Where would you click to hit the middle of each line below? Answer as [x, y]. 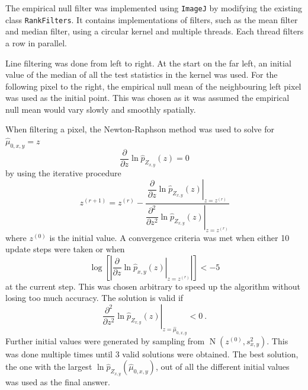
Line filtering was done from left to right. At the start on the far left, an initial [148, 63]
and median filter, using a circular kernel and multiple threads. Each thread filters [155, 31]
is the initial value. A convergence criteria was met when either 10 [169, 237]
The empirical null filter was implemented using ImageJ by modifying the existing [154, 8]
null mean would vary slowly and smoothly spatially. [101, 109]
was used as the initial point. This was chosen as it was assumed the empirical [147, 98]
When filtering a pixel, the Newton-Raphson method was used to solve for [140, 129]
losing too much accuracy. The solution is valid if [94, 298]
